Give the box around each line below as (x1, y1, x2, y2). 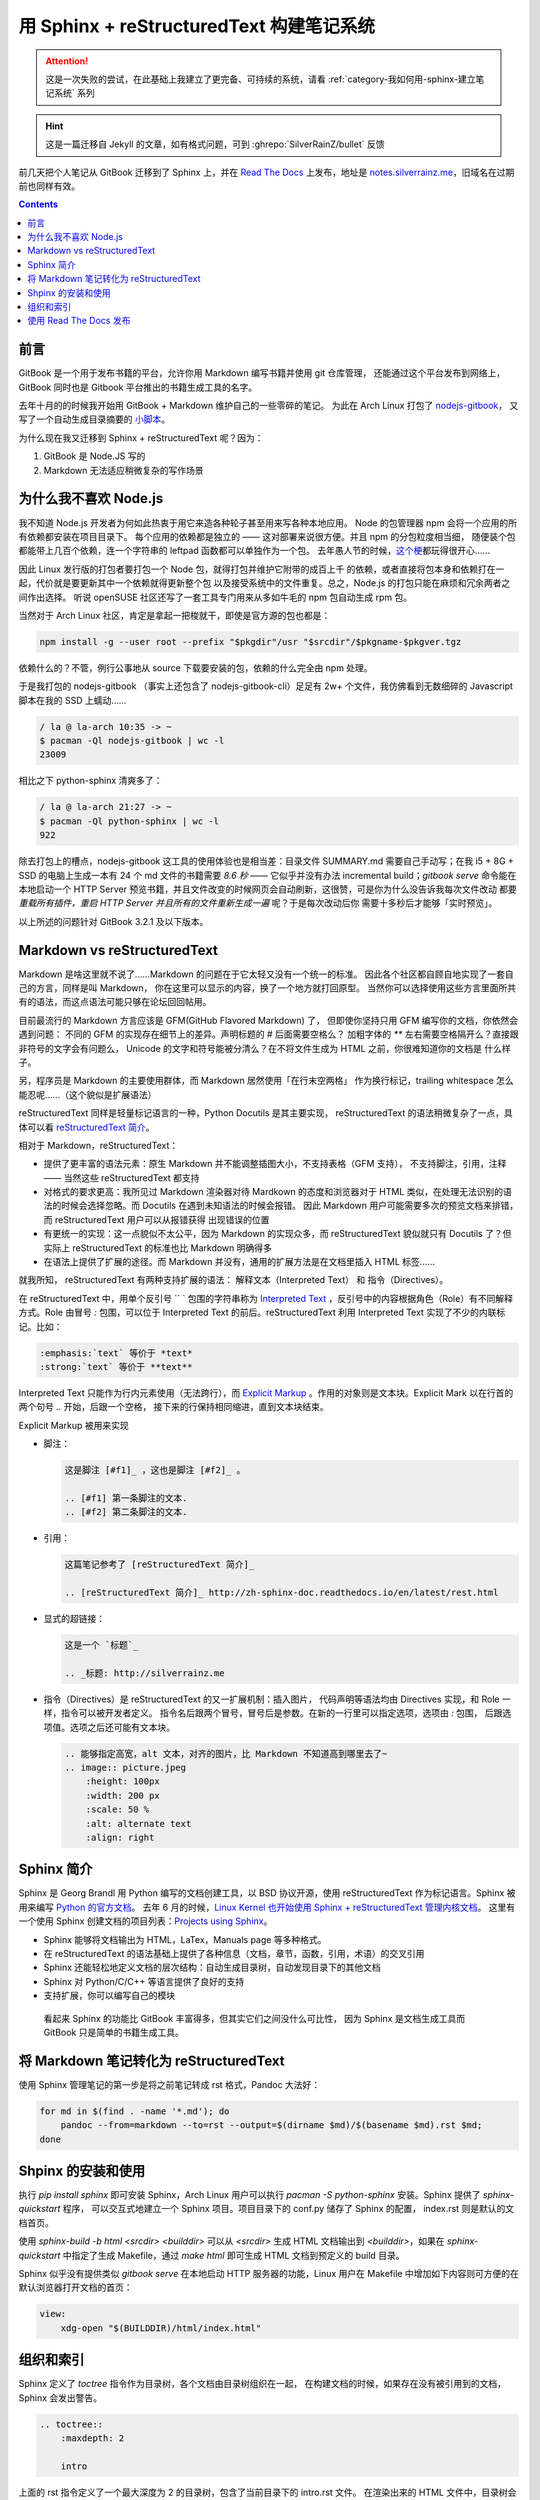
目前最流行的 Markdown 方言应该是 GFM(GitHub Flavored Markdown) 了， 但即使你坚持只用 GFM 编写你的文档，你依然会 (18, 1014, 519, 1026)
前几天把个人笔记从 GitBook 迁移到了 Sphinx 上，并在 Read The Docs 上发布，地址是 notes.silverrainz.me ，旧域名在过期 (18, 166, 515, 178)
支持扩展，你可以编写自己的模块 (43, 1990, 175, 2002)
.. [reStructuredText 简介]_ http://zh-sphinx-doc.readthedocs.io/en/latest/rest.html (64, 1587, 499, 1599)
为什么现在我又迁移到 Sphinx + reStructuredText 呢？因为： (18, 431, 264, 444)
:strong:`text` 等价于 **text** (39, 1361, 193, 1372)
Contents (18, 198, 59, 210)
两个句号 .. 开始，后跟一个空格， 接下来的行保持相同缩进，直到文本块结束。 (18, 1401, 329, 1413)
